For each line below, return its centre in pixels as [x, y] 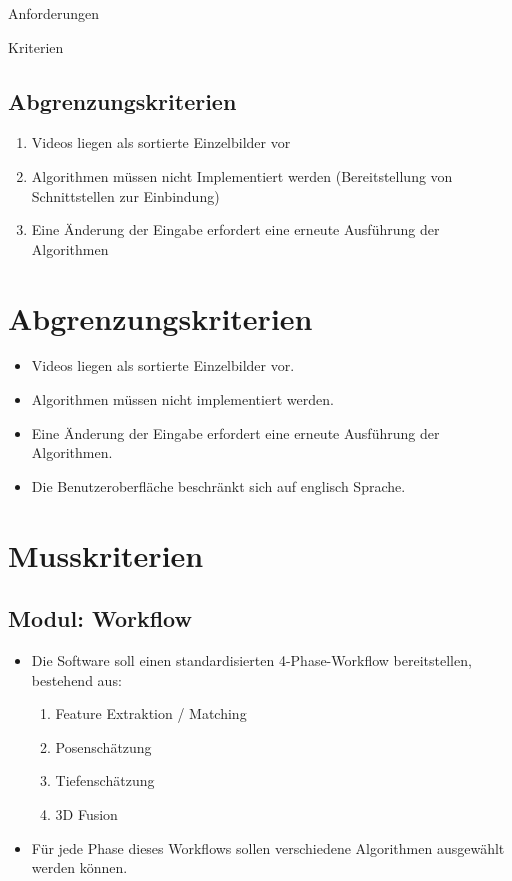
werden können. [79, 867]
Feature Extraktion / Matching [151, 713]
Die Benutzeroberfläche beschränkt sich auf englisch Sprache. [218, 485]
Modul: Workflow [100, 618]
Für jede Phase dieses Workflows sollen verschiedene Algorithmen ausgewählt [268, 847]
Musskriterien [106, 554]
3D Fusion [86, 814]
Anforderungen [54, 13]
